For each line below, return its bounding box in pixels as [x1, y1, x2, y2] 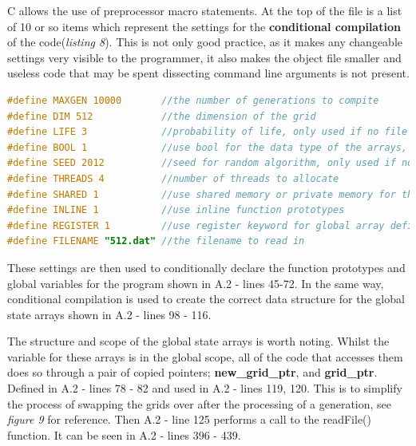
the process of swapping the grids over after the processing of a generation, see [7, 395, 392, 412]
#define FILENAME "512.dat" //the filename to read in [7, 235, 305, 247]
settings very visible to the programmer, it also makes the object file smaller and [7, 49, 402, 65]
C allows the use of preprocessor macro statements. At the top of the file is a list [7, 2, 402, 18]
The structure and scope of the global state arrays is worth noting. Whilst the [7, 333, 390, 349]
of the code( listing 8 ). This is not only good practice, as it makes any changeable [7, 34, 403, 50]
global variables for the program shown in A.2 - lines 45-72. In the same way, [7, 274, 384, 291]
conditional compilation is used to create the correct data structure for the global [7, 290, 405, 307]
